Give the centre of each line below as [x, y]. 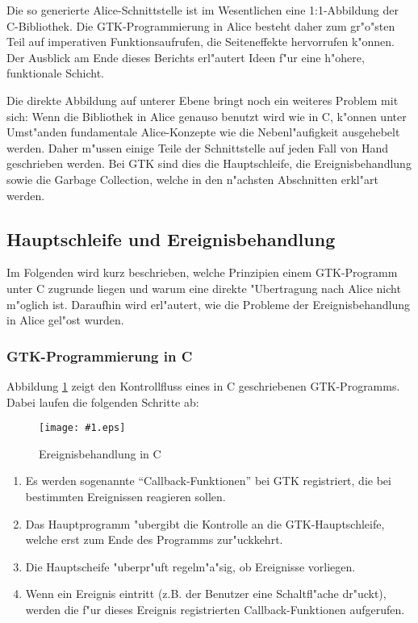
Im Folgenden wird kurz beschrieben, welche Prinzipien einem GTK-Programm [202, 272]
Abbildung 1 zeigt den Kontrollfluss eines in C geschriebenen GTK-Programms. [203, 385]
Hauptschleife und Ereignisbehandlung [171, 238]
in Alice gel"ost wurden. [65, 320]
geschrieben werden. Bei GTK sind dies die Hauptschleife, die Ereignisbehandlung [209, 163]
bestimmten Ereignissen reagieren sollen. [125, 496]
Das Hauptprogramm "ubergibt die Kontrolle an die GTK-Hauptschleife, [205, 523]
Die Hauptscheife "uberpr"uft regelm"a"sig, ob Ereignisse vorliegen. [190, 566]
